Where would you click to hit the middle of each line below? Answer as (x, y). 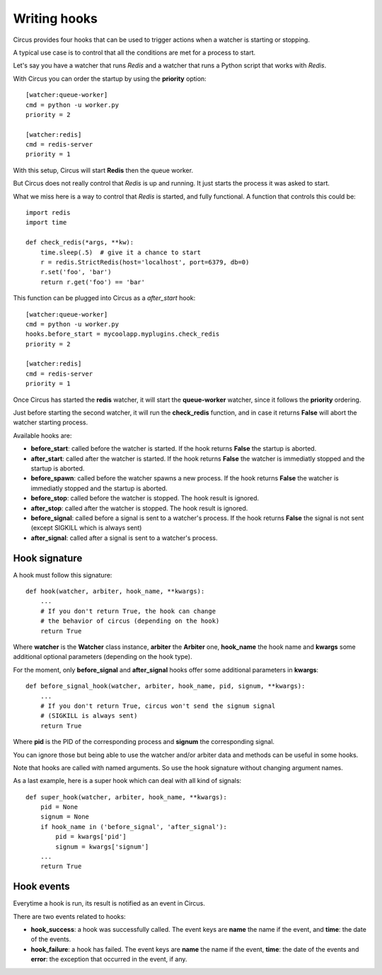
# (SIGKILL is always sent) (89, 716)
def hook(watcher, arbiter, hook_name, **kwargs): (115, 591)
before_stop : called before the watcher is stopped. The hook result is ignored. (145, 498)
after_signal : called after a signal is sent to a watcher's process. (124, 538)
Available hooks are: (42, 435)
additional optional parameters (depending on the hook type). (103, 657)
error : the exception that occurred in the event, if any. (109, 959)
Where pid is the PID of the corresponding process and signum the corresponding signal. (144, 742)
